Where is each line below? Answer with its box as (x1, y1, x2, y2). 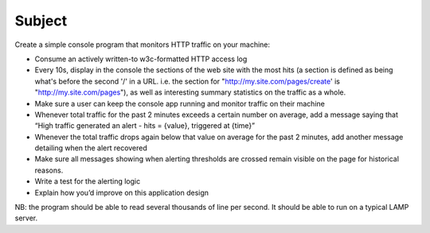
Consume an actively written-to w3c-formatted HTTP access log (34, 54, 248, 64)
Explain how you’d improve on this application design (34, 188, 209, 197)
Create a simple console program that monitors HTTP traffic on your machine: (14, 40, 271, 49)
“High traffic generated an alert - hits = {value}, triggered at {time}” (34, 121, 255, 130)
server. (14, 213, 38, 223)
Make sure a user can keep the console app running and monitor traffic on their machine (34, 99, 326, 108)
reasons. (34, 165, 64, 175)
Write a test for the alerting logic (34, 177, 141, 186)
